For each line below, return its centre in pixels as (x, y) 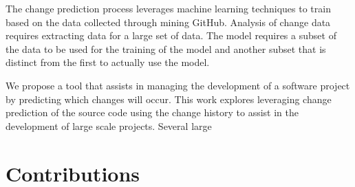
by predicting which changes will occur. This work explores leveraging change (169, 99)
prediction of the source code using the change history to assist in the (152, 112)
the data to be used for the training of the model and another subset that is (166, 48)
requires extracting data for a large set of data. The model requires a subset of (171, 35)
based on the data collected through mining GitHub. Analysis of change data (168, 22)
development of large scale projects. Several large (109, 125)
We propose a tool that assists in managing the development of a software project (178, 85)
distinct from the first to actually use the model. (108, 62)
